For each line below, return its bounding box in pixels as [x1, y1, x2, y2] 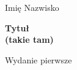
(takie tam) [5, 33, 54, 46]
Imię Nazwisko [5, 1, 59, 13]
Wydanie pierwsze [5, 53, 72, 66]
